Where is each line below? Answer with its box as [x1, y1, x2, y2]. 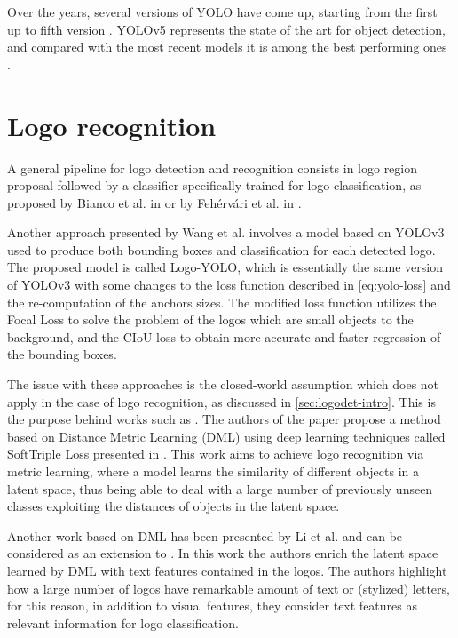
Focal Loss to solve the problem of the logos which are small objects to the [7, 310, 414, 329]
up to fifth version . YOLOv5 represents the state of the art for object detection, [7, 20, 446, 38]
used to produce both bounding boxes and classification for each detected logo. [7, 240, 436, 259]
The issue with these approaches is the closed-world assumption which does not [7, 375, 439, 394]
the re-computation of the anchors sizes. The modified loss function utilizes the [7, 292, 437, 311]
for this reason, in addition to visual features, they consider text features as [7, 596, 417, 615]
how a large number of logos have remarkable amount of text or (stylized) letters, [7, 578, 450, 597]
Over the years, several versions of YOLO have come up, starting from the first [7, 3, 438, 20]
